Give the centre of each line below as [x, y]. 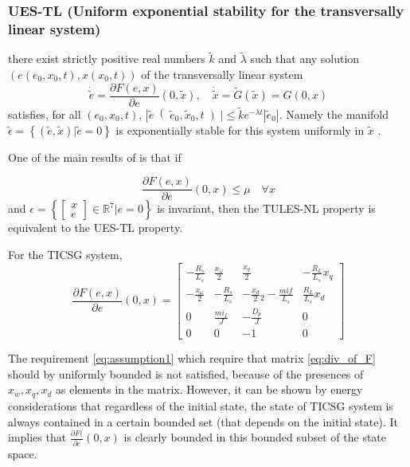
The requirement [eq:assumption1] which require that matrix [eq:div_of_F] [192, 358]
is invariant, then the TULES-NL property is [266, 208]
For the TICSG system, [65, 255]
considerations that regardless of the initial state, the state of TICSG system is [201, 405]
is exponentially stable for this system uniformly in [240, 130]
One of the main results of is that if [95, 157]
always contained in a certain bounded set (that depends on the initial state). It [203, 421]
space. [23, 453]
